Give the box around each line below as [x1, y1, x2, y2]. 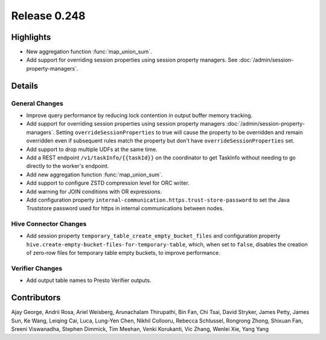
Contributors [11, 293, 61, 303]
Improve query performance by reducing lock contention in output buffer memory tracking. [26, 112, 253, 119]
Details [11, 80, 39, 91]
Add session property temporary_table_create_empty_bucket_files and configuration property [26, 233, 281, 240]
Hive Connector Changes [11, 220, 87, 228]
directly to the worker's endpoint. [26, 162, 109, 170]
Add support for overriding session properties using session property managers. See [26, 56, 238, 63]
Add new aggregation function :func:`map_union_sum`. [26, 171, 163, 178]
